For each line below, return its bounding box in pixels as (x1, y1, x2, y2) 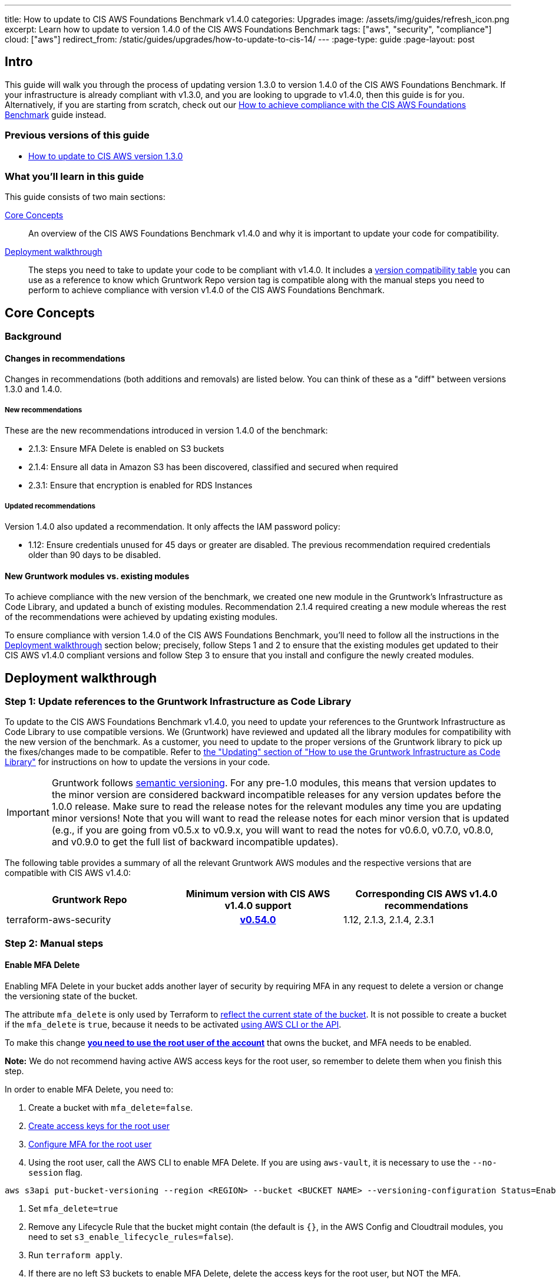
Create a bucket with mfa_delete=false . (28, 1102, 193, 1113)
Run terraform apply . (28, 1250, 123, 1260)
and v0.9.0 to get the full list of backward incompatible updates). (51, 836, 339, 848)
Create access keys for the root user (28, 1121, 170, 1131)
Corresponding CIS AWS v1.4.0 (355, 888, 498, 900)
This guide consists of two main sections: (5, 192, 166, 202)
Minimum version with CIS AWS (186, 888, 330, 900)
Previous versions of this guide (5, 129, 150, 142)
